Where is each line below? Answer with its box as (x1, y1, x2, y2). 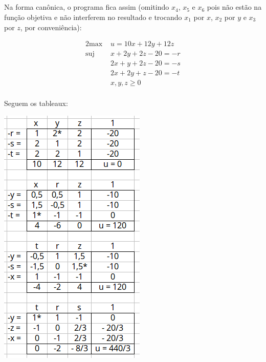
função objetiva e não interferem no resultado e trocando (4, 11, 182, 22)
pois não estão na (207, 2, 262, 12)
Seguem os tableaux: (4, 98, 68, 109)
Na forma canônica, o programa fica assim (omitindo (4, 2, 169, 12)
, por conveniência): (20, 22, 82, 32)
